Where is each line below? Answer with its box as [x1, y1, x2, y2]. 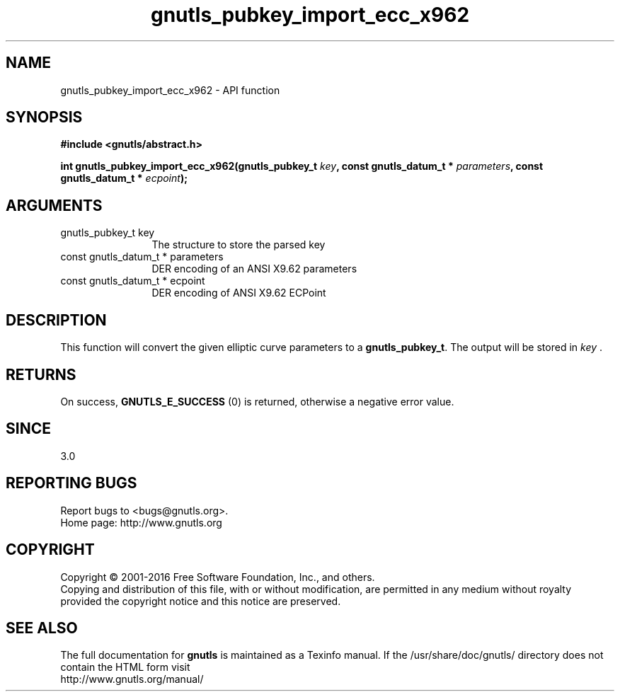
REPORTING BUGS [6, 474, 137, 492]
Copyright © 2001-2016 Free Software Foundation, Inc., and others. [60, 570, 375, 583]
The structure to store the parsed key [151, 238, 326, 251]
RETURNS [6, 365, 76, 384]
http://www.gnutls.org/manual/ [60, 673, 204, 686]
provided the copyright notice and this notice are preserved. [60, 594, 341, 607]
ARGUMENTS [6, 196, 103, 214]
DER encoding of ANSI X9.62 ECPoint [151, 287, 326, 299]
